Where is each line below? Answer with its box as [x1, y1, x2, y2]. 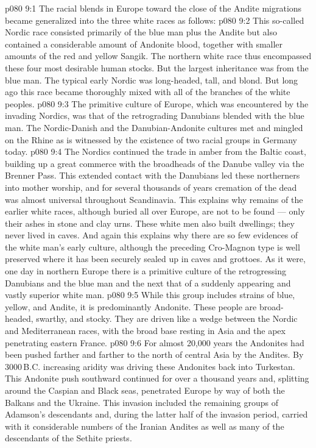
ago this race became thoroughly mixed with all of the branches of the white [5, 85, 290, 98]
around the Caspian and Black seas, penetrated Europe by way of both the [5, 384, 285, 396]
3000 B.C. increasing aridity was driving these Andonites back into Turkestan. [5, 360, 295, 372]
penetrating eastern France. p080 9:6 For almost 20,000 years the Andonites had [5, 336, 304, 349]
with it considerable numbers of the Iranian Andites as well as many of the [5, 419, 284, 432]
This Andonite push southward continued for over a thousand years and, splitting [5, 372, 309, 385]
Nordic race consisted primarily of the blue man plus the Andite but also [5, 26, 277, 38]
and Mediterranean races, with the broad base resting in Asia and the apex [5, 324, 286, 337]
